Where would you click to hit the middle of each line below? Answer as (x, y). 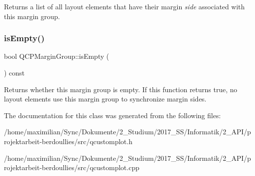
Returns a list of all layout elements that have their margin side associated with (125, 6)
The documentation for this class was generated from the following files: (112, 115)
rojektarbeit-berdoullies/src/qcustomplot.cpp (72, 167)
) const (15, 73)
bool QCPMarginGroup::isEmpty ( (57, 56)
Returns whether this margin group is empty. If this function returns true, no (121, 89)
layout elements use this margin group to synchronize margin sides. (105, 99)
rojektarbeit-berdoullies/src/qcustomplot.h (68, 141)
